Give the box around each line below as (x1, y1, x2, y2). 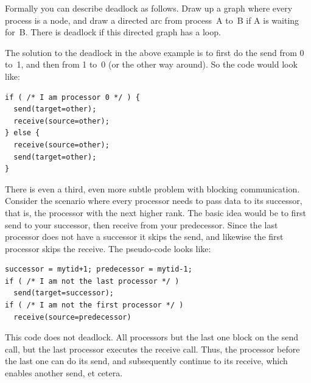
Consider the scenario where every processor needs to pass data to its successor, (5, 194, 302, 207)
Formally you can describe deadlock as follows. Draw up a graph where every (5, 2, 293, 14)
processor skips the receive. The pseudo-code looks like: (5, 242, 211, 255)
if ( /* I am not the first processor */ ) (5, 301, 184, 310)
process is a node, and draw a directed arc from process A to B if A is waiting (5, 13, 299, 26)
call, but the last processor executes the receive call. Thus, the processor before (5, 342, 300, 355)
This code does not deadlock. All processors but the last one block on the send (5, 331, 299, 343)
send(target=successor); (13, 289, 114, 298)
